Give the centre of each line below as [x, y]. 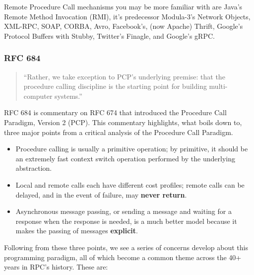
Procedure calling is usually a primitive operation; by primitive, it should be [132, 149]
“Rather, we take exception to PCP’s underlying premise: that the [124, 76]
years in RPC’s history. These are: [56, 267]
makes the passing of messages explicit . [77, 231]
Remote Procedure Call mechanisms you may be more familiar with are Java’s [123, 6]
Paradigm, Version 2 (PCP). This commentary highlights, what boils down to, [123, 122]
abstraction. [34, 168]
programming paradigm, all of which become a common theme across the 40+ [123, 257]
